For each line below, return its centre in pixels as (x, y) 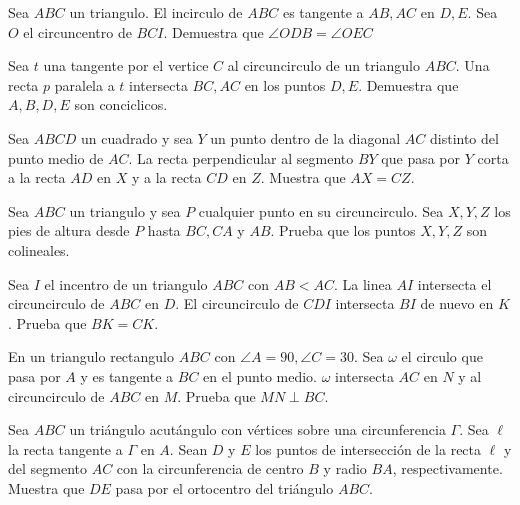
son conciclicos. (121, 104)
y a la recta (166, 177)
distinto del (464, 137)
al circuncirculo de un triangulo (323, 65)
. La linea (363, 283)
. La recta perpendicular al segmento (241, 157)
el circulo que (442, 356)
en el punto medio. (260, 375)
